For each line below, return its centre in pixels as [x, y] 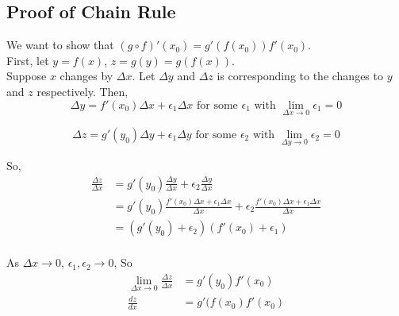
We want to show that [60, 45]
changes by [86, 76]
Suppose [27, 76]
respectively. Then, [82, 91]
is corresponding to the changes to [300, 76]
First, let [28, 60]
